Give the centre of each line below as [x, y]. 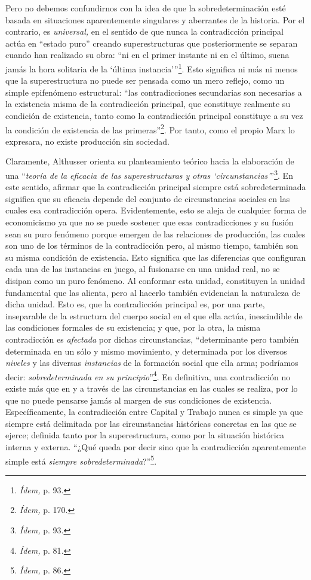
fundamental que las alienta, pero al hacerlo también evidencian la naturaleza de [153, 292]
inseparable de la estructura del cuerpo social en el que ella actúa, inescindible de [154, 315]
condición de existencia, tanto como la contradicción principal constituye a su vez [154, 115]
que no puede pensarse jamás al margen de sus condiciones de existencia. [139, 400]
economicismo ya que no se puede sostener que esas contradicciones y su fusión [150, 222]
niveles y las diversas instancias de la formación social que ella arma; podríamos [152, 363]
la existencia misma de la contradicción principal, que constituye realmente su [148, 104]
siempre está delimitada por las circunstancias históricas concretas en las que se [151, 423]
